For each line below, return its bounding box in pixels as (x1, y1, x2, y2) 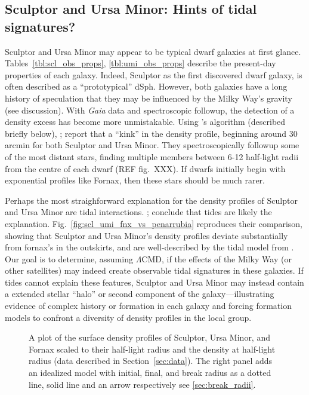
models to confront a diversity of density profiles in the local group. (5, 311, 252, 323)
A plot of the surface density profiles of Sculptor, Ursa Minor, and (29, 331, 270, 344)
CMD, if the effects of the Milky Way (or (141, 252, 292, 265)
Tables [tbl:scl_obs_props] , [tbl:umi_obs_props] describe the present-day (5, 57, 276, 69)
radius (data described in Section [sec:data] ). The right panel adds (29, 354, 273, 367)
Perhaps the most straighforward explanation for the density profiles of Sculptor (5, 194, 298, 206)
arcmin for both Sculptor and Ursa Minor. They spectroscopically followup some (5, 139, 299, 151)
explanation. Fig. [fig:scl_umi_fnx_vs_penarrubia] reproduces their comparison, (5, 217, 303, 229)
